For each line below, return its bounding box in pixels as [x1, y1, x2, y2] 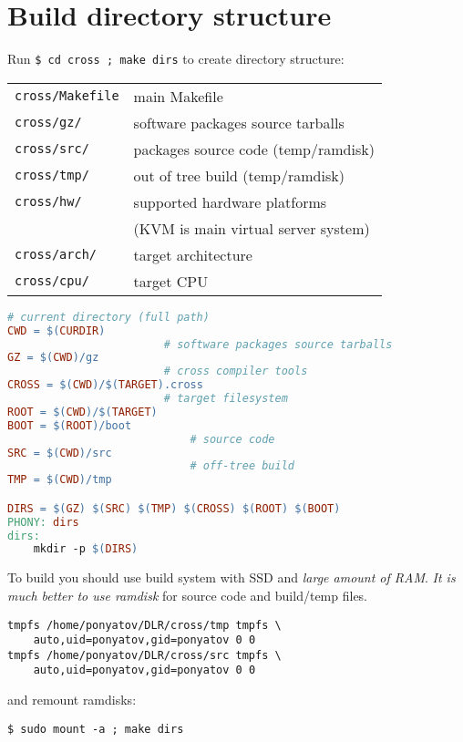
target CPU [133, 270, 209, 292]
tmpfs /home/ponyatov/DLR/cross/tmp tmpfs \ [7, 618, 282, 632]
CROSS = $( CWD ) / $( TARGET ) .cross [7, 378, 203, 392]
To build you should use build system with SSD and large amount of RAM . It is [7, 568, 456, 587]
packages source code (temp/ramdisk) [133, 138, 375, 160]
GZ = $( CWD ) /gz [7, 351, 99, 365]
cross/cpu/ [15, 273, 89, 289]
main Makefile [133, 85, 223, 107]
